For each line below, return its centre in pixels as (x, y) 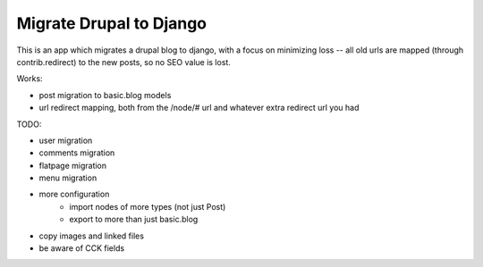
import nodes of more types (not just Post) (148, 206)
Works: (30, 79)
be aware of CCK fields (82, 248)
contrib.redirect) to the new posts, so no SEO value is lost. (124, 62)
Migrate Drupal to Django (112, 23)
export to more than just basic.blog (134, 220)
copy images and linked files (92, 236)
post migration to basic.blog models (105, 95)
